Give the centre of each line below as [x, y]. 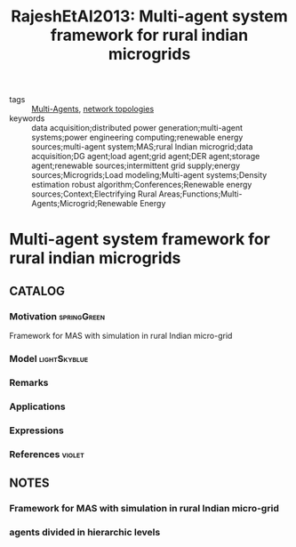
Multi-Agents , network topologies [93, 109]
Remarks [29, 382]
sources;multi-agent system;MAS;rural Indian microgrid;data [142, 147]
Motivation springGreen [57, 316]
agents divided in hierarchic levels [85, 532]
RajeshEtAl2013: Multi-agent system [149, 16]
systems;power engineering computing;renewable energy [137, 137]
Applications [37, 406]
